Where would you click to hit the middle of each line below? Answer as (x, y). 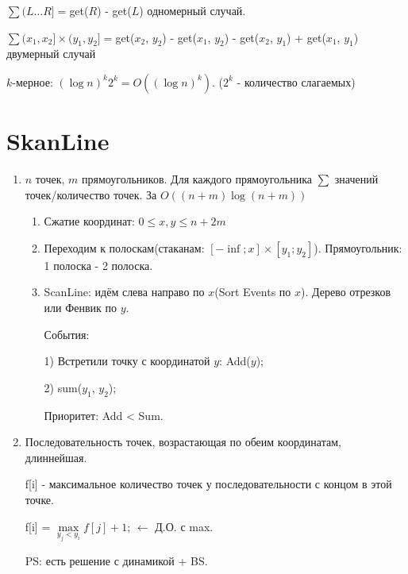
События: (67, 334)
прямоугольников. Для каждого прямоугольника (197, 179)
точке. (39, 500)
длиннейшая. (56, 457)
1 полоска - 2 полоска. (98, 265)
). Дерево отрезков (346, 292)
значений (356, 179)
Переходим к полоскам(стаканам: (124, 247)
